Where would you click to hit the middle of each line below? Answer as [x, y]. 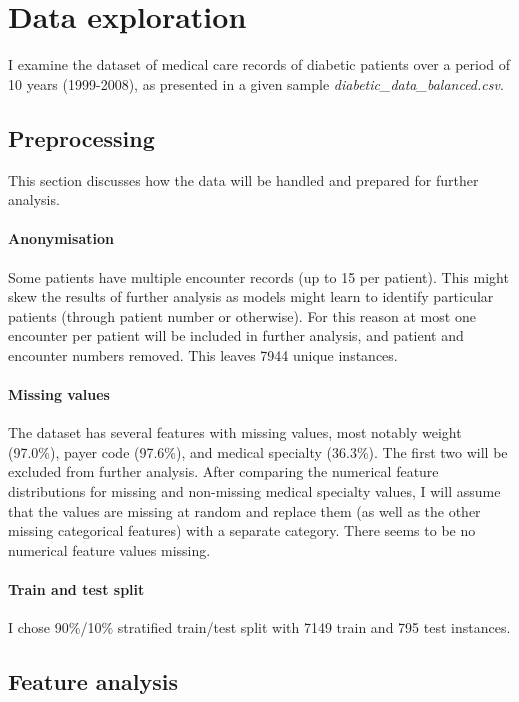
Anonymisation [61, 238]
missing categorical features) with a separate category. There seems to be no [242, 530]
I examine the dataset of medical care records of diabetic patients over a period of [259, 64]
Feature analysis [93, 681]
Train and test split [76, 589]
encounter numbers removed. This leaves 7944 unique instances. [203, 354]
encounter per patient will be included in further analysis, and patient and [236, 335]
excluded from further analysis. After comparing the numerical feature [223, 471]
